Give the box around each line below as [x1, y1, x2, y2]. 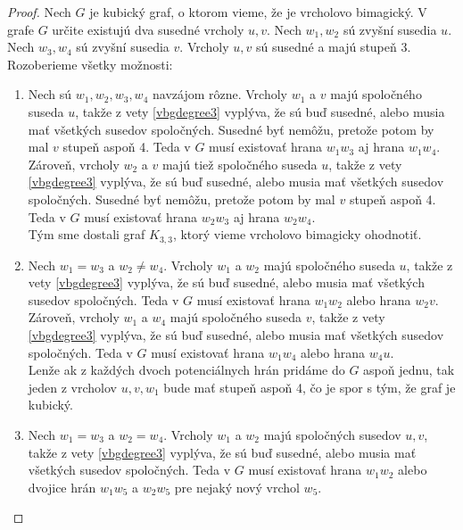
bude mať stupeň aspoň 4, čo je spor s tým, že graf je [163, 377, 456, 396]
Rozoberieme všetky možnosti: [7, 54, 173, 73]
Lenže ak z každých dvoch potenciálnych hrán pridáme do [28, 360, 345, 379]
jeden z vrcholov [28, 377, 118, 396]
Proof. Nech [7, 3, 71, 21]
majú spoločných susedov [263, 425, 401, 443]
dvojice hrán [28, 477, 96, 496]
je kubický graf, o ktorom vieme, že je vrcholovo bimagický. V [89, 3, 427, 21]
